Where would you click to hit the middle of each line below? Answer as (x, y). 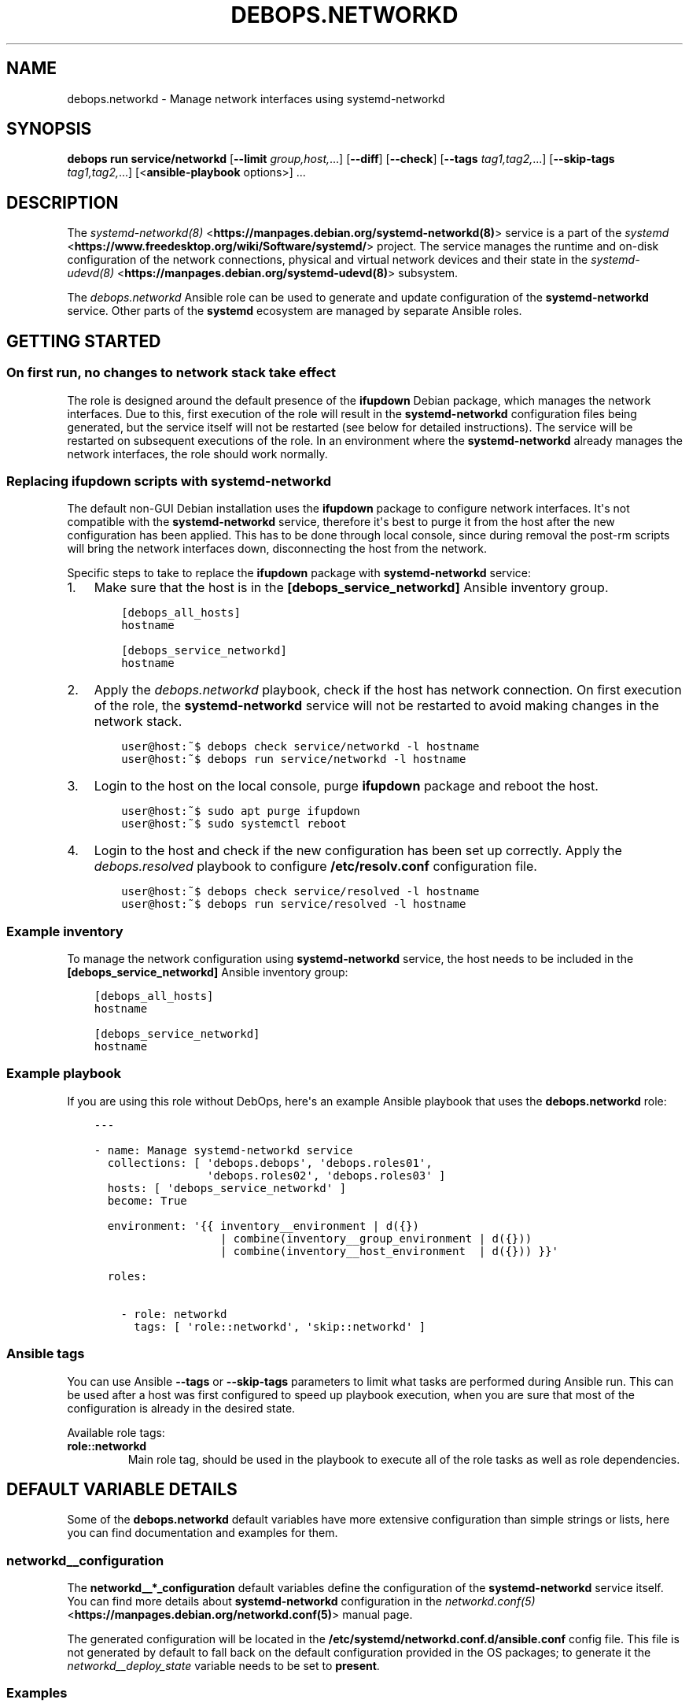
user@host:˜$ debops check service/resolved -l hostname (300, 892)
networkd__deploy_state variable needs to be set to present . (223, 1666)
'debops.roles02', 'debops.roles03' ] (326, 1175)
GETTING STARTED (84, 341)
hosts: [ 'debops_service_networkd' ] (227, 1188)
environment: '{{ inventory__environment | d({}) (263, 1226)
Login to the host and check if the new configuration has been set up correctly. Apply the (358, 851)
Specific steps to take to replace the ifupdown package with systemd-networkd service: (299, 573)
